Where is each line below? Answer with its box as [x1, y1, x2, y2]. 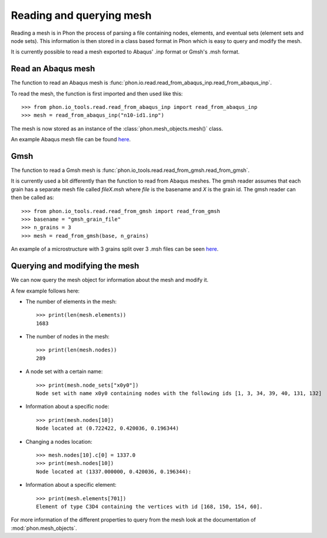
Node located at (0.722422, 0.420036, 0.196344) [36, 425, 179, 432]
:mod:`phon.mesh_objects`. [11, 524, 77, 532]
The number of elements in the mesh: [25, 298, 117, 305]
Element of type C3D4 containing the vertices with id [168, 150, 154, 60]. [36, 503, 263, 510]
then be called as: [11, 194, 54, 201]
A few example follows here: [11, 287, 80, 294]
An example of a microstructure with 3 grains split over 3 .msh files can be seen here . [11, 245, 219, 253]
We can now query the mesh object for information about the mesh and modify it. [11, 277, 209, 284]
